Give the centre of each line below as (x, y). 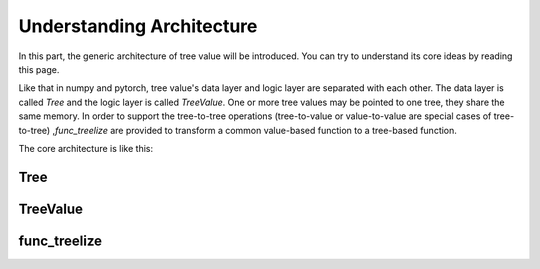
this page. (39, 69)
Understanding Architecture (138, 26)
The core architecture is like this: (86, 148)
